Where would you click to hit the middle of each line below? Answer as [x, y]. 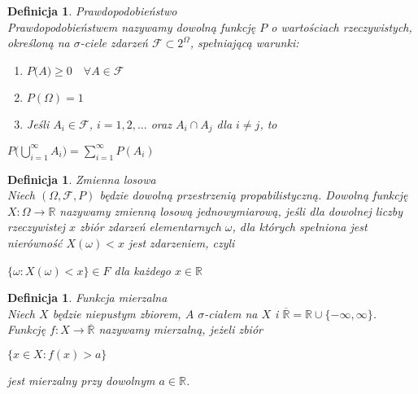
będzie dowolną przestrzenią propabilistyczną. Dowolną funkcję [254, 195]
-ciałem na [231, 313]
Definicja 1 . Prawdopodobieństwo [92, 11]
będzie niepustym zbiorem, [117, 313]
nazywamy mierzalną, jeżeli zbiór [181, 329]
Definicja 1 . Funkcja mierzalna [87, 298]
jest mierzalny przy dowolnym [81, 380]
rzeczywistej [37, 227]
